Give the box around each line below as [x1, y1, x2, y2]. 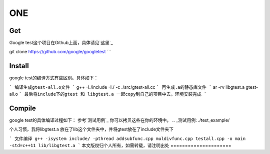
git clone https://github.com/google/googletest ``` [9, 49, 111, 55]
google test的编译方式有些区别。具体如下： [9, 75, 98, 81]
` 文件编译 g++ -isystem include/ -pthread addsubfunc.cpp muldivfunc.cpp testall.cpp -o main [9, 136, 246, 142]
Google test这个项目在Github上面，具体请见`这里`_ [9, 40, 113, 46]
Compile [9, 104, 36, 112]
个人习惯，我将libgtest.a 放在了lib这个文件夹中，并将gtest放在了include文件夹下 [9, 126, 173, 132]
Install [9, 62, 29, 70]
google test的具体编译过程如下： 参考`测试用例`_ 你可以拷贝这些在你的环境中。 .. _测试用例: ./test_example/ [9, 117, 230, 123]
